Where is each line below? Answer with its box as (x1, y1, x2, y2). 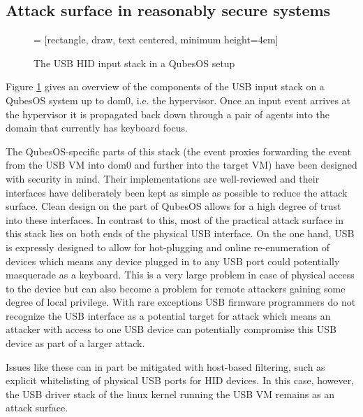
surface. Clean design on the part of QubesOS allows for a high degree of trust (6, 199, 341, 213)
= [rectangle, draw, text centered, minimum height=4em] (34, 32, 279, 47)
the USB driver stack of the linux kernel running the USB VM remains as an (6, 386, 334, 401)
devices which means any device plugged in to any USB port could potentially (6, 253, 340, 268)
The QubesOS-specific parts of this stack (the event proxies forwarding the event (6, 143, 351, 158)
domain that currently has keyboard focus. (6, 120, 188, 135)
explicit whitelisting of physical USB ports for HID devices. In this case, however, (6, 373, 355, 388)
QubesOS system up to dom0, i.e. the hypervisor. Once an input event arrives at (6, 92, 351, 107)
